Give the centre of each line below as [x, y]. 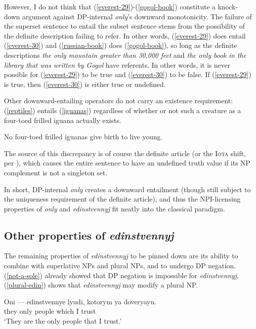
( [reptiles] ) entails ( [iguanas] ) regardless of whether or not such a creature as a [123, 110]
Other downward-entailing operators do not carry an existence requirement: [118, 101]
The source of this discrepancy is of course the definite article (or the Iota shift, [125, 153]
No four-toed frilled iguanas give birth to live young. [83, 137]
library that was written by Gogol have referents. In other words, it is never [117, 64]
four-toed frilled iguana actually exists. [63, 120]
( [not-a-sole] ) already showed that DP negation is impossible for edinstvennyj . [122, 275]
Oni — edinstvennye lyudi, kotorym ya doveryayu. [80, 301]
